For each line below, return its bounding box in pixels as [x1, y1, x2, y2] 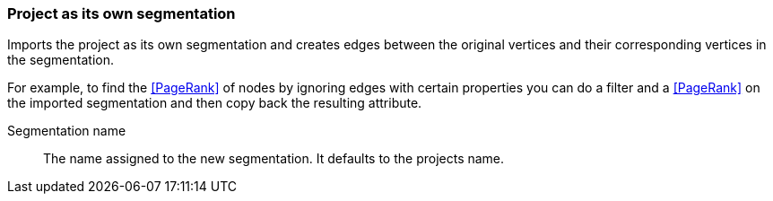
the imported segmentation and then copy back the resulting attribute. [7, 95, 422, 111]
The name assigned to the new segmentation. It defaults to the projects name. [43, 151, 505, 167]
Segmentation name [7, 123, 126, 139]
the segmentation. [7, 52, 114, 68]
